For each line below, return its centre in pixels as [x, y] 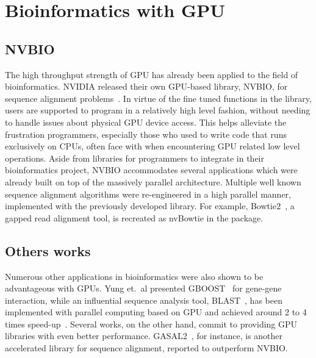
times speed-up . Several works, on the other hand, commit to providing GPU [151, 324]
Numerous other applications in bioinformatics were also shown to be [134, 276]
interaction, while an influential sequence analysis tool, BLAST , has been [144, 300]
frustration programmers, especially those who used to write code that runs [146, 134]
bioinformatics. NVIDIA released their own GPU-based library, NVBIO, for [146, 86]
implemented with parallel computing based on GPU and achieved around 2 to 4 [156, 312]
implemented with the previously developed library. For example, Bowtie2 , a [150, 206]
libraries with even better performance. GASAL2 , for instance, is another [144, 336]
